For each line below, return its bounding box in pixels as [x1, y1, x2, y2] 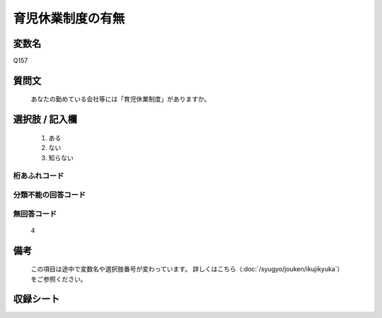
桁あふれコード [13, 171, 64, 181]
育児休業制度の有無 [13, 11, 125, 26]
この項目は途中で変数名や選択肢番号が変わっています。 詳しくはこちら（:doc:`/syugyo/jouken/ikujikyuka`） [30, 265, 344, 273]
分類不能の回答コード [13, 190, 86, 200]
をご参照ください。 [30, 275, 87, 283]
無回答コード [13, 209, 57, 219]
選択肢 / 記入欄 [13, 113, 78, 125]
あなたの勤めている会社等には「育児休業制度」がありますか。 [30, 95, 211, 103]
